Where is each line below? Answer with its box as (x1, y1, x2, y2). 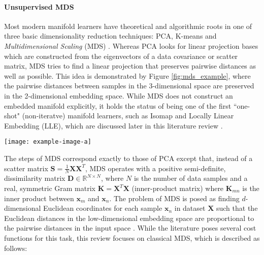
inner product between (4, 193, 74, 203)
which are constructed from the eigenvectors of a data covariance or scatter (4, 50, 238, 61)
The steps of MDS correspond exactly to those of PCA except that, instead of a (4, 152, 253, 163)
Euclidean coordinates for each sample (43, 203, 162, 213)
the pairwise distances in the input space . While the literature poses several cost (4, 222, 256, 233)
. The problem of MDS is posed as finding (109, 193, 240, 203)
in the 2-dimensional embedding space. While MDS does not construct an (4, 90, 233, 101)
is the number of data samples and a (134, 173, 248, 183)
